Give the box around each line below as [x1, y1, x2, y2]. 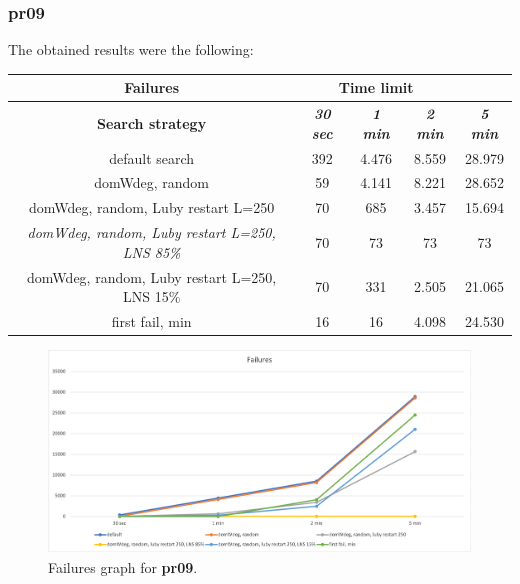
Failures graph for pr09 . [48, 556, 198, 577]
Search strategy [97, 112, 207, 133]
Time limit [338, 77, 414, 98]
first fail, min [111, 311, 192, 331]
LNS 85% [122, 241, 181, 262]
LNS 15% [122, 286, 181, 307]
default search [109, 147, 195, 168]
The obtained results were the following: [8, 39, 254, 60]
